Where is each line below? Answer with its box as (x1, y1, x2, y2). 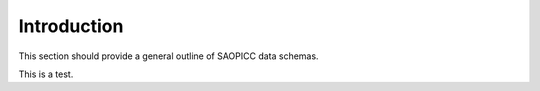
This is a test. (18, 68, 74, 80)
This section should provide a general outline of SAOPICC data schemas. (18, 50, 319, 62)
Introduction (18, 15, 124, 37)
